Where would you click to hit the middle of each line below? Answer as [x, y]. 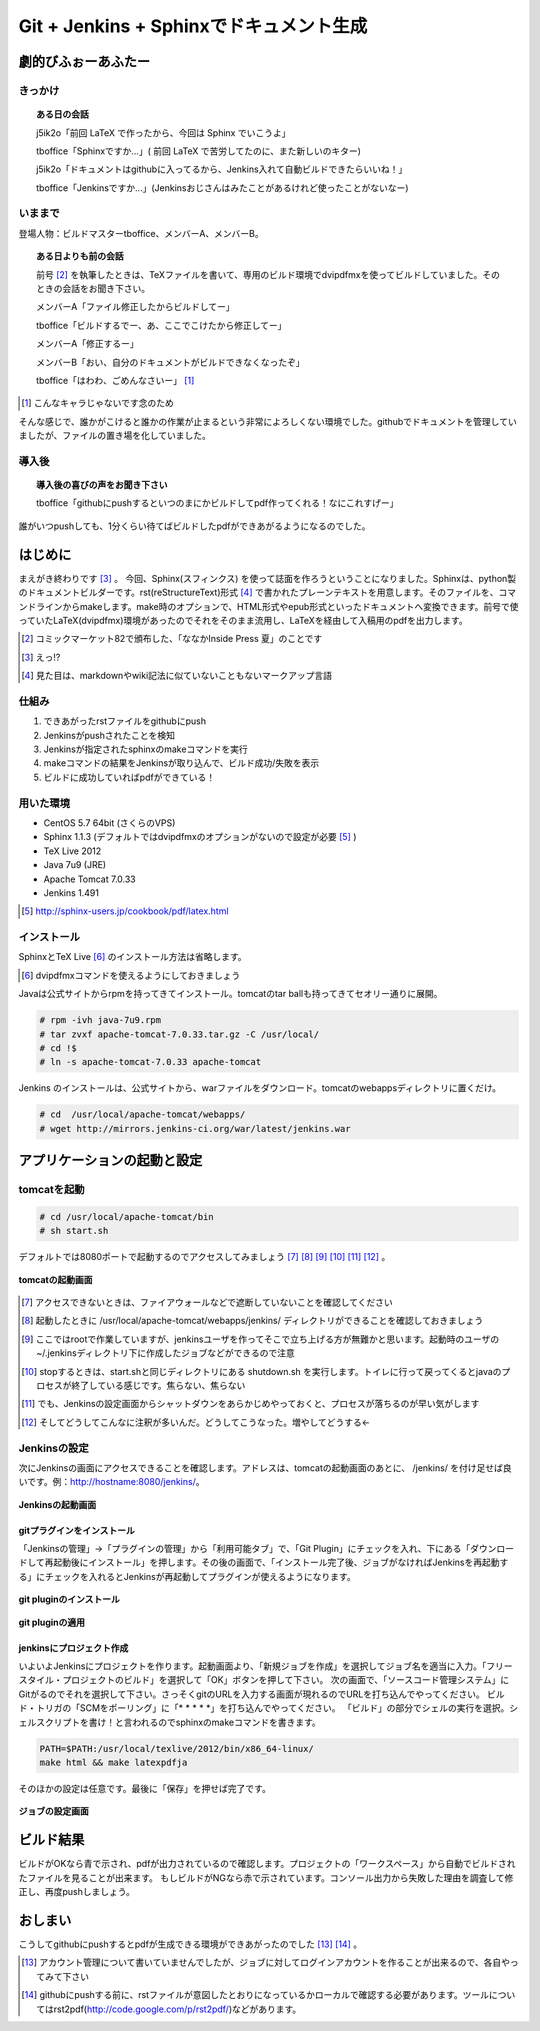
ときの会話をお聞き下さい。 [93, 288]
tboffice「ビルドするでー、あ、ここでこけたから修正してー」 [161, 325]
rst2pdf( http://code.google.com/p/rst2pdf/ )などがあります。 [177, 2009]
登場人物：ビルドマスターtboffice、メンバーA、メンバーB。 [141, 233]
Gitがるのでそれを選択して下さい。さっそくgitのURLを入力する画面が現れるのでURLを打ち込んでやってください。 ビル [261, 1694]
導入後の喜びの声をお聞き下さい [102, 485]
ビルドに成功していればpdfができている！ [129, 777]
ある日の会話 [62, 114]
